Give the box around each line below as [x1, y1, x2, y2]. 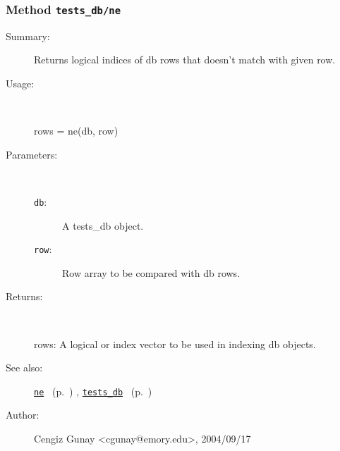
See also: [6, 360, 43, 375]
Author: [6, 407, 40, 422]
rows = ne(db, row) [34, 123, 119, 138]
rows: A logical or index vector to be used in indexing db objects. [34, 336, 316, 351]
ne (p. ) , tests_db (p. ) [34, 383, 152, 398]
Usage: [6, 75, 35, 90]
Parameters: [6, 147, 58, 161]
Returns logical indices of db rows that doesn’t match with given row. [34, 52, 336, 67]
